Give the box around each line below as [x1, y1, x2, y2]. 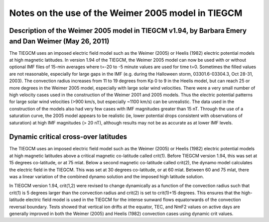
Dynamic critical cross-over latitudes [9, 132, 127, 141]
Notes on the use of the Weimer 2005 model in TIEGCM [9, 7, 243, 18]
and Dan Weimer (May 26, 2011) [9, 37, 110, 45]
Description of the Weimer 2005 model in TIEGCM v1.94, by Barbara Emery [9, 26, 247, 35]
